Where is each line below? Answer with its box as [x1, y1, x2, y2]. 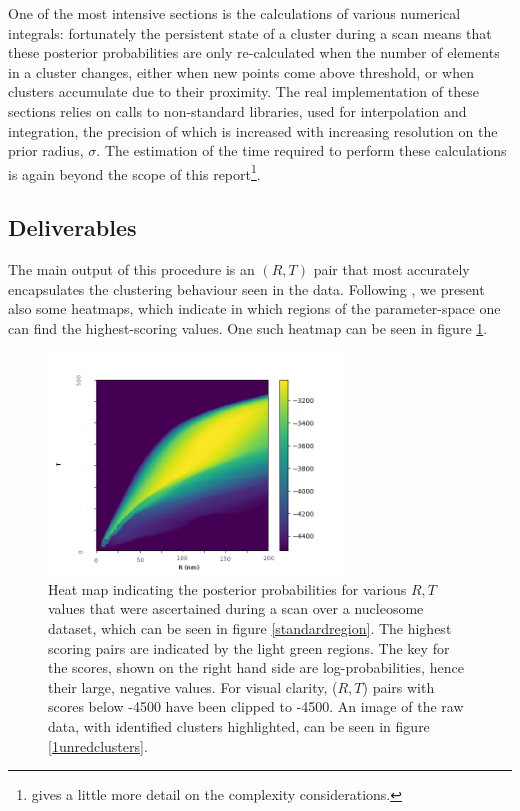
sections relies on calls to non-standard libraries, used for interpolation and [8, 100, 467, 121]
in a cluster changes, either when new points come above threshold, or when [8, 61, 474, 82]
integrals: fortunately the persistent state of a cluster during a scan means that [8, 22, 492, 43]
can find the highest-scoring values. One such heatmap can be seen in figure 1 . [8, 317, 488, 338]
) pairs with [362, 676, 435, 697]
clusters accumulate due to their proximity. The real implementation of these [8, 81, 479, 102]
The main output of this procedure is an [8, 259, 255, 280]
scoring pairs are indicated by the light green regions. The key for [48, 637, 450, 658]
